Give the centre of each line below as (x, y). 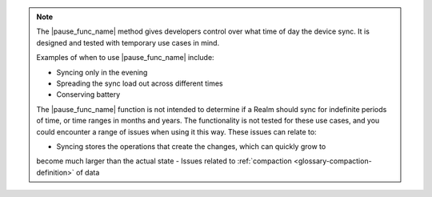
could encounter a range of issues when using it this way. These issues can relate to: (176, 131)
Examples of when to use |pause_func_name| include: (126, 58)
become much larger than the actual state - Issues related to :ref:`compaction (164, 161)
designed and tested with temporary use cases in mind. (128, 42)
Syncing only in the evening (102, 72)
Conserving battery (88, 94)
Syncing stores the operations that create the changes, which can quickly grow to (191, 146)
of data (88, 172)
